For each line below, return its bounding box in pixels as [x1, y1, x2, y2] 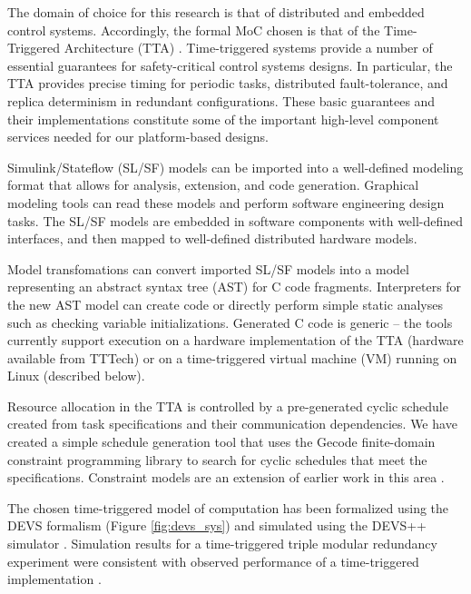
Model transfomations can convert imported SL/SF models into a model [7, 259, 409, 278]
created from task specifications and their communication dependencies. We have [7, 414, 457, 433]
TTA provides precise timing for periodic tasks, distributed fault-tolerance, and [7, 74, 448, 93]
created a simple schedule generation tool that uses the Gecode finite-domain [7, 432, 436, 451]
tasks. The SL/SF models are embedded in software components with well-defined [7, 211, 464, 230]
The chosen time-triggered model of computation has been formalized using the [7, 498, 449, 517]
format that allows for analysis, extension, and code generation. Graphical [7, 175, 419, 194]
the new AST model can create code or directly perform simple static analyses [7, 294, 443, 313]
